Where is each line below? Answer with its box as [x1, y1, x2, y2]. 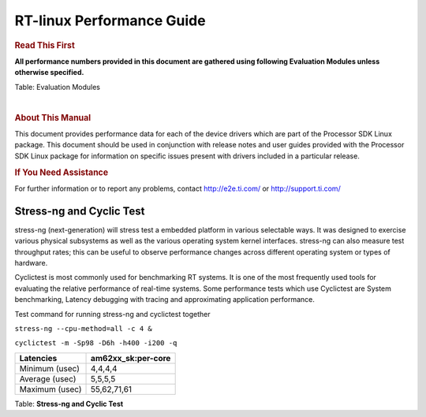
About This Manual [14, 112, 92, 123]
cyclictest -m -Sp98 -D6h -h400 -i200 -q [14, 339, 177, 348]
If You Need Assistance [14, 166, 109, 177]
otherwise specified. [14, 68, 84, 77]
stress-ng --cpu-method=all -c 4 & [14, 324, 153, 333]
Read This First [14, 39, 75, 50]
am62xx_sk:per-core [91, 352, 171, 363]
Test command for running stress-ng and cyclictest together [14, 309, 211, 318]
